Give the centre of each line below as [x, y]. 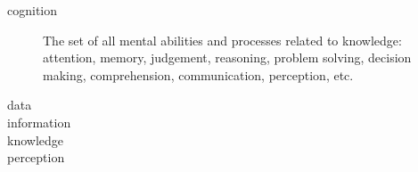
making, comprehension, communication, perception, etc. [198, 74]
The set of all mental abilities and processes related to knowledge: [222, 40]
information [39, 122]
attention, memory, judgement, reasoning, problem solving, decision [227, 57]
